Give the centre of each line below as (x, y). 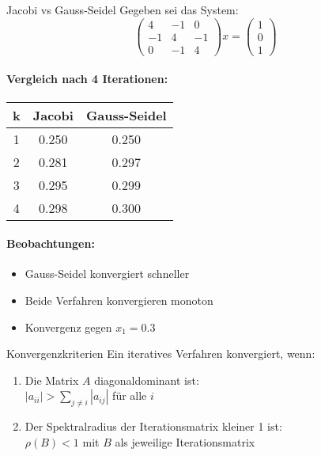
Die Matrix (52, 380)
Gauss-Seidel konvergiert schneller (107, 274)
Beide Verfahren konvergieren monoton (119, 300)
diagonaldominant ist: (147, 380)
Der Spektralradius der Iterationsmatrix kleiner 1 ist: (153, 426)
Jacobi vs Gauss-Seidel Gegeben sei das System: (123, 9)
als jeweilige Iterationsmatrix (185, 441)
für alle (130, 395)
